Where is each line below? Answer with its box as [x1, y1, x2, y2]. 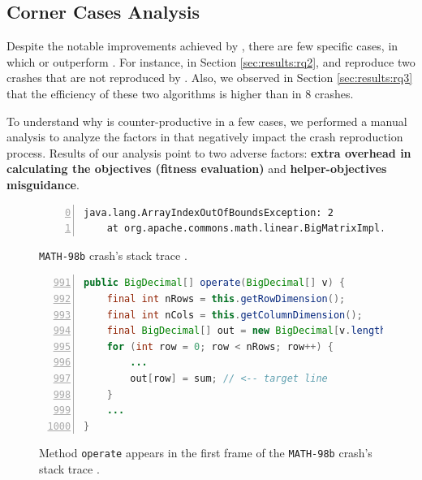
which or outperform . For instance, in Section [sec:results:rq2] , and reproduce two [6, 53, 416, 70]
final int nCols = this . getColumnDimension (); [106, 309, 363, 321]
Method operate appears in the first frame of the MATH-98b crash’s [39, 444, 372, 461]
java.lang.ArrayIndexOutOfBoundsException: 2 [84, 206, 334, 218]
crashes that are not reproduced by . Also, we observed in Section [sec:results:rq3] [6, 69, 413, 86]
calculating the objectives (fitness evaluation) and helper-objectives [6, 160, 387, 177]
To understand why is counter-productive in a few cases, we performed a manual [6, 112, 407, 129]
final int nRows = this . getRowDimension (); [106, 292, 346, 305]
